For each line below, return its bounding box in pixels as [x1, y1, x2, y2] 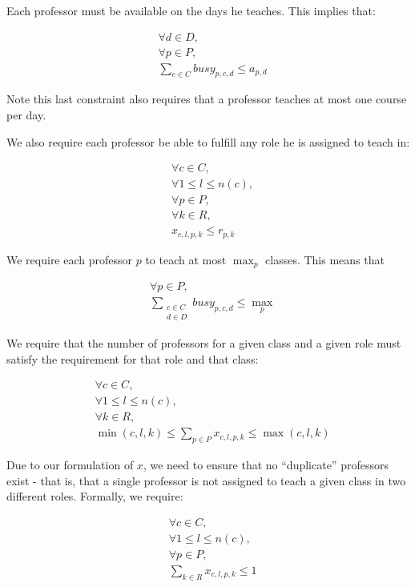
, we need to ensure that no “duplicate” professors [143, 456, 389, 473]
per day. [6, 107, 46, 123]
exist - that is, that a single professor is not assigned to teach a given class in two [6, 472, 406, 488]
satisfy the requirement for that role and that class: [6, 350, 259, 367]
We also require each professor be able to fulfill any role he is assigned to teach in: [6, 133, 410, 150]
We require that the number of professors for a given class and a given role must [6, 335, 401, 352]
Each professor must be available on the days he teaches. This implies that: [6, 2, 376, 18]
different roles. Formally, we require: [6, 488, 183, 505]
